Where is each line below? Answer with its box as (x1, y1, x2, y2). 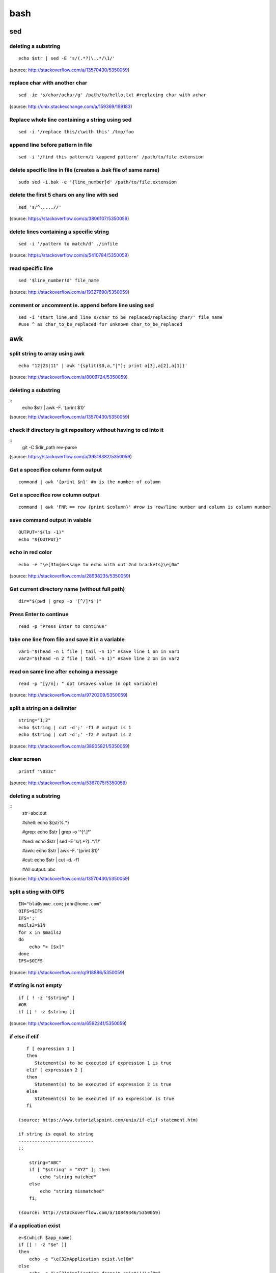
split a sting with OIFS (9, 888, 65, 895)
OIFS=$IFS (18, 908, 43, 914)
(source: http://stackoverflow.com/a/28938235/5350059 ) (9, 573, 131, 579)
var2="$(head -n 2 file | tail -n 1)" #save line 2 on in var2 (18, 656, 180, 661)
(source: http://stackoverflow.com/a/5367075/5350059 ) (9, 780, 127, 786)
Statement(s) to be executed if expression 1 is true (34, 1060, 172, 1066)
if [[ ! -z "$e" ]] (18, 1242, 67, 1248)
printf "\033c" (18, 768, 57, 774)
